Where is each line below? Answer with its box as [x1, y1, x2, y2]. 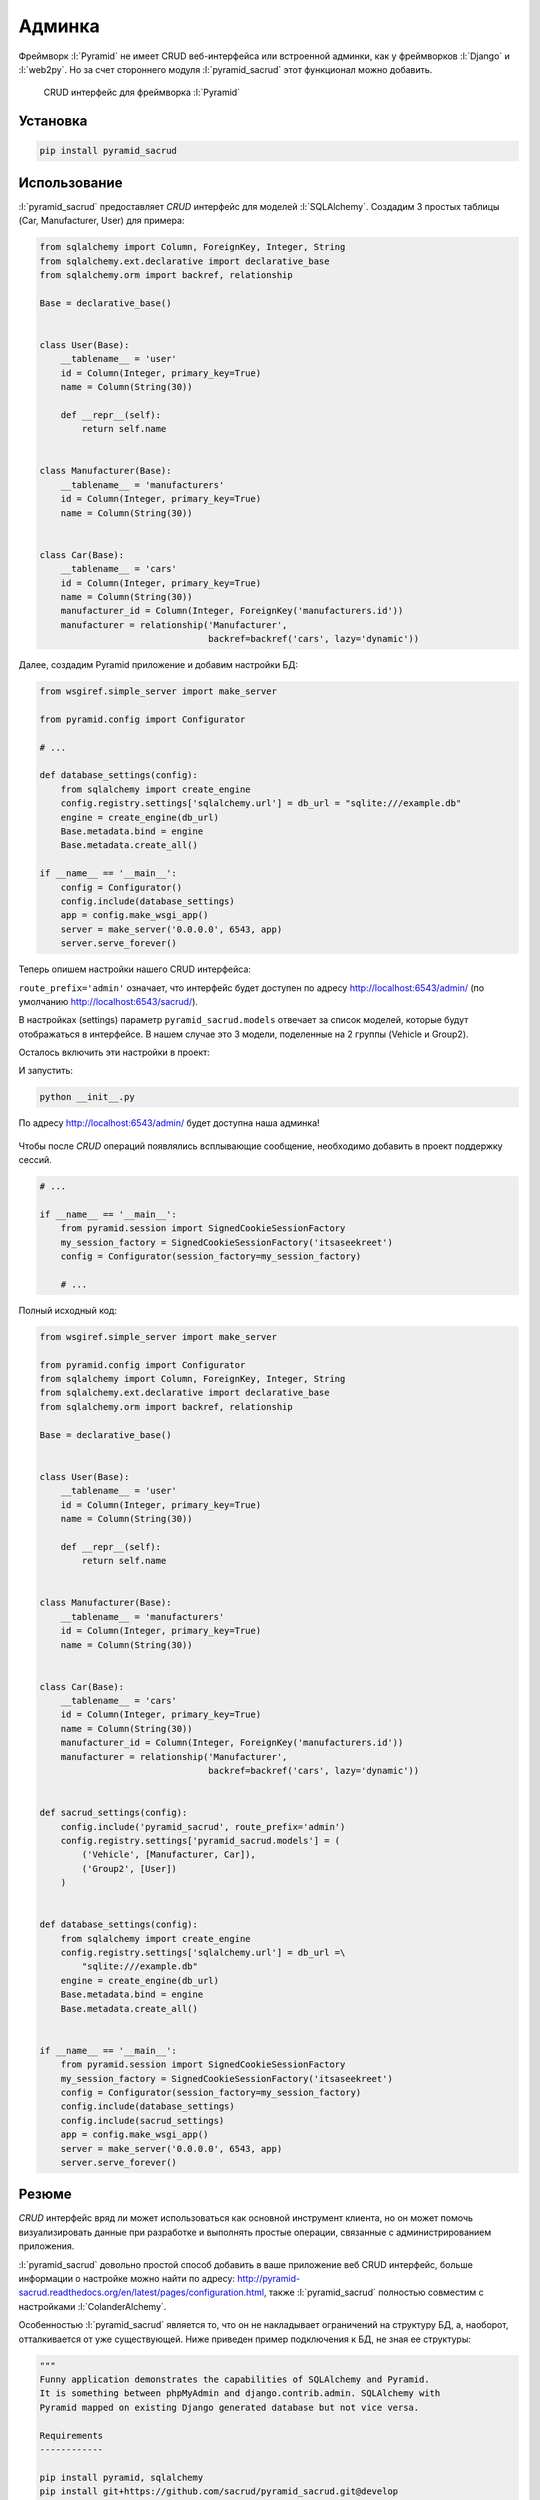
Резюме [18, 2186, 72, 2203]
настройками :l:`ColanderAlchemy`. [18, 2300, 167, 2312]
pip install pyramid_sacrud [39, 145, 177, 157]
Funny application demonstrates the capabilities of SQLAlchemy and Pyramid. [39, 2373, 430, 2385]
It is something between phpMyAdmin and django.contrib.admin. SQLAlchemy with [39, 2388, 441, 2399]
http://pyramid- [236, 2273, 300, 2285]
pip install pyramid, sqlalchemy [39, 2471, 204, 2483]
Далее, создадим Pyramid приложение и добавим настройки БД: [18, 659, 299, 671]
